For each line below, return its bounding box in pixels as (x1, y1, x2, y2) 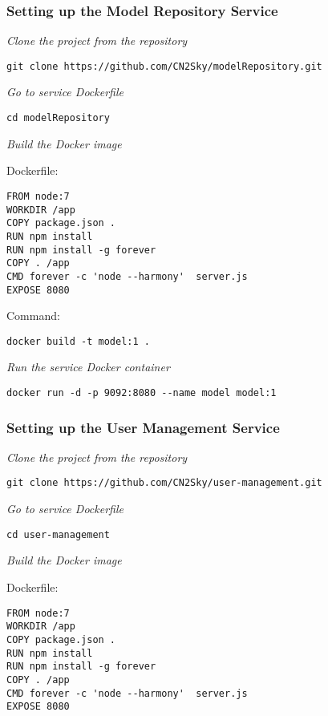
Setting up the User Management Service (6, 417, 280, 437)
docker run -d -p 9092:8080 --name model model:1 (6, 387, 277, 398)
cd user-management (6, 528, 110, 540)
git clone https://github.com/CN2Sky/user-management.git (6, 477, 322, 489)
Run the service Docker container (6, 358, 170, 375)
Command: (6, 307, 60, 324)
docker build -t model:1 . (6, 335, 150, 347)
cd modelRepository (6, 112, 110, 124)
